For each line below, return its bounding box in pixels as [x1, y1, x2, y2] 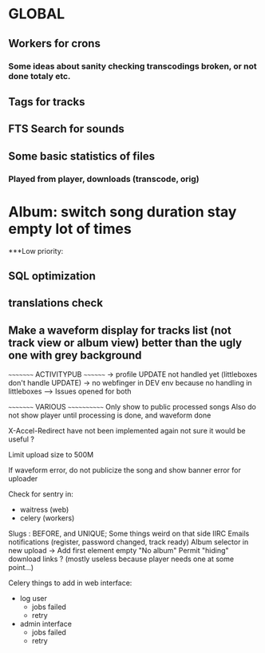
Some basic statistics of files [8, 149, 156, 163]
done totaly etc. [8, 70, 71, 81]
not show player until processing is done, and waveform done [8, 410, 212, 420]
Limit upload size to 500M [8, 450, 94, 460]
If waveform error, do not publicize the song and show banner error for [8, 465, 241, 475]
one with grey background [8, 348, 142, 362]
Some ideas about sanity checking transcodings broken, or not [8, 61, 257, 72]
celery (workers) [19, 513, 75, 523]
